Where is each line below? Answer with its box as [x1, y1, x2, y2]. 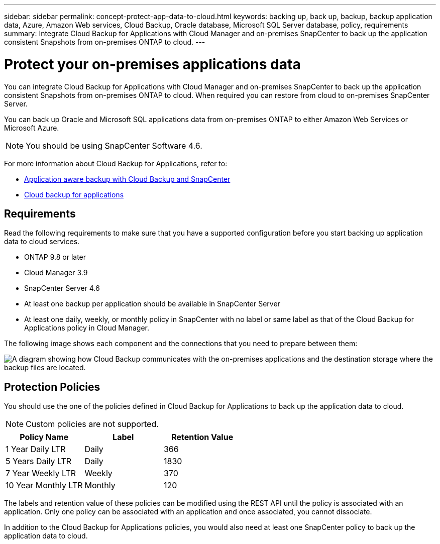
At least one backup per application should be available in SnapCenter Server [24, 299, 280, 308]
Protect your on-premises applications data [4, 55, 301, 73]
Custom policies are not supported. [26, 419, 159, 429]
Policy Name [20, 432, 69, 443]
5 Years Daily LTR [6, 456, 72, 467]
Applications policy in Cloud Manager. [24, 323, 150, 333]
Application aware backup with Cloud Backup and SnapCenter [24, 174, 231, 183]
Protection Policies [4, 380, 100, 393]
